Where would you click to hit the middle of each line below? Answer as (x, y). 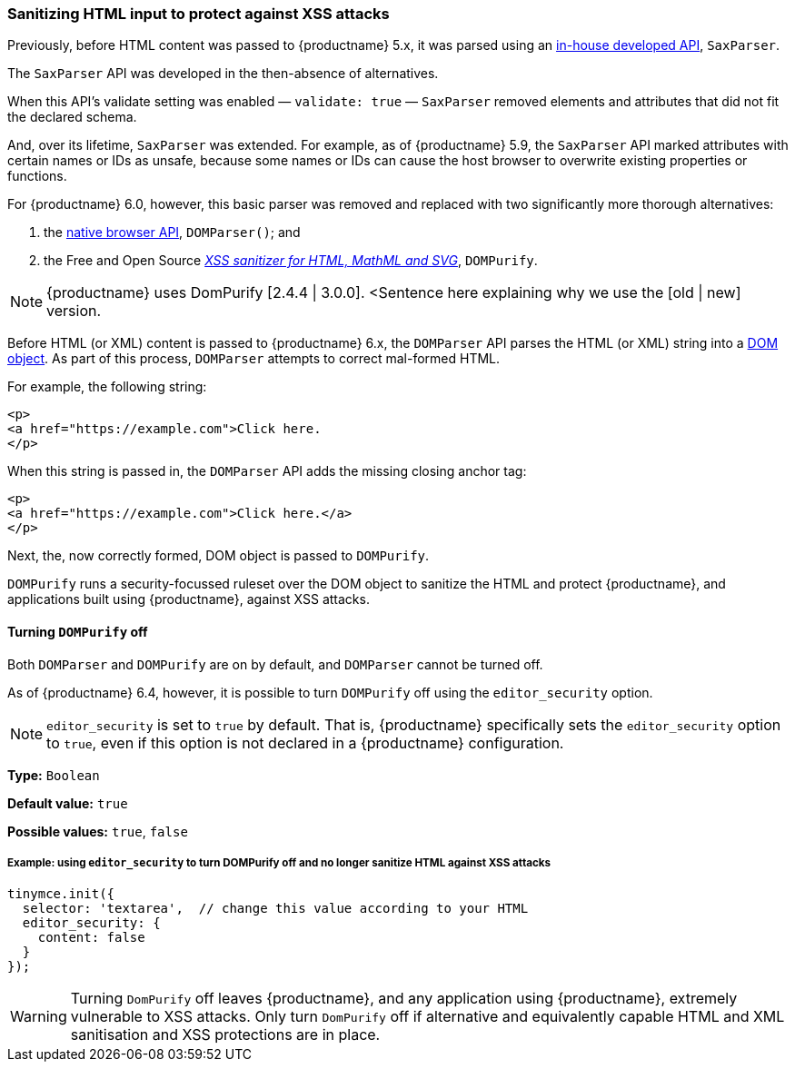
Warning (39, 1017)
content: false (91, 938)
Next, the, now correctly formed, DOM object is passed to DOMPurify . (219, 556)
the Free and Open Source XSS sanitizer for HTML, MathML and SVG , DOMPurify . (291, 261)
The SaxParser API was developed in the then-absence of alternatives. (223, 74)
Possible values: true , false (98, 831)
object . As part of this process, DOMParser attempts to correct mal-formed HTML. (254, 359)
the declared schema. (72, 117)
